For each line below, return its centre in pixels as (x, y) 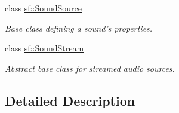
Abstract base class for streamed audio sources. (90, 68)
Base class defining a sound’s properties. (79, 28)
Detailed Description (70, 100)
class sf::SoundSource (44, 8)
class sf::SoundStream (44, 48)
